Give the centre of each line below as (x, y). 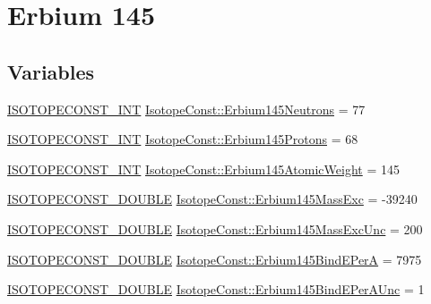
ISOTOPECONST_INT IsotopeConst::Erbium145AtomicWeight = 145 (203, 169)
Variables (51, 71)
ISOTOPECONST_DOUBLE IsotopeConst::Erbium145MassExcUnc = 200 (215, 228)
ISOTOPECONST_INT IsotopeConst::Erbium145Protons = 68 (183, 139)
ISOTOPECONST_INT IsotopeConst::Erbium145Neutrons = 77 (186, 109)
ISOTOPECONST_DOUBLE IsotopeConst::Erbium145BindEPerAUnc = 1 (216, 289)
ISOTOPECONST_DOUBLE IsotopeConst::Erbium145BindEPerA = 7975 (215, 259)
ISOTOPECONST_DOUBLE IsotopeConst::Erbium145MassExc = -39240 (212, 199)
